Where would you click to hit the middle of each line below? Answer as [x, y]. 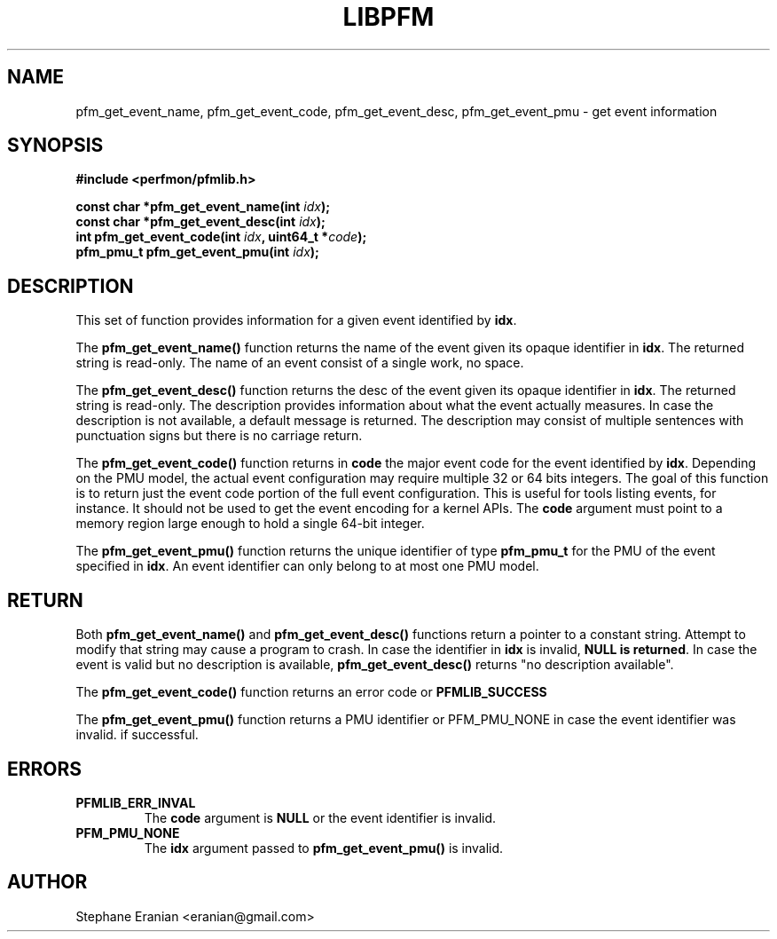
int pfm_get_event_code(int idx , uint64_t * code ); [221, 237]
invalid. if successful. [137, 735]
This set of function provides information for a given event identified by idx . [296, 320]
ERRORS [45, 769]
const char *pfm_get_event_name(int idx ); [203, 207]
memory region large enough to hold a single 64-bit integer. [250, 524]
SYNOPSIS [55, 146]
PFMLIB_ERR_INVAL [136, 802]
